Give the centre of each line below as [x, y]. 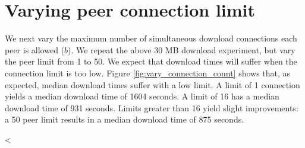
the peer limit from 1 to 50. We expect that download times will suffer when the [151, 61]
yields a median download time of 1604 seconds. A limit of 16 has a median [142, 96]
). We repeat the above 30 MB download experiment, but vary [182, 49]
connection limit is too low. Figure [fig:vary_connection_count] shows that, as [148, 73]
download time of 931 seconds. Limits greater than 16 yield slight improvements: [152, 107]
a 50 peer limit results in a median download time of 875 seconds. [125, 119]
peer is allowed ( [35, 49]
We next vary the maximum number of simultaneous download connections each [151, 38]
